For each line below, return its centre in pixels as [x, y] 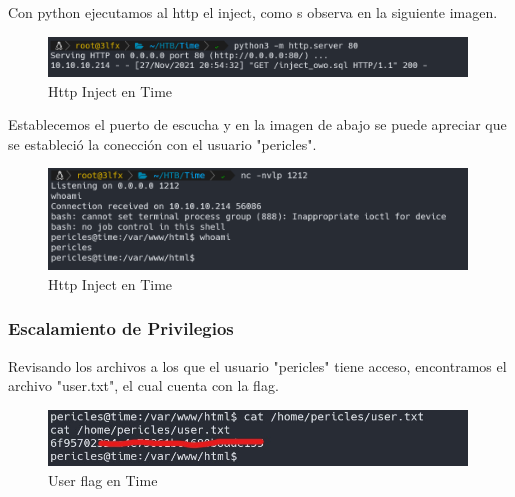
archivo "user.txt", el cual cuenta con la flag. [143, 385]
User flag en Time [103, 480]
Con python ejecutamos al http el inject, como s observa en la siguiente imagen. [253, 12]
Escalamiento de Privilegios [121, 328]
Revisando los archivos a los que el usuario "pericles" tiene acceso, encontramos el [257, 365]
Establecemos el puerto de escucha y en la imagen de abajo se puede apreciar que [257, 124]
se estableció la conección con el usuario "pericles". [162, 143]
